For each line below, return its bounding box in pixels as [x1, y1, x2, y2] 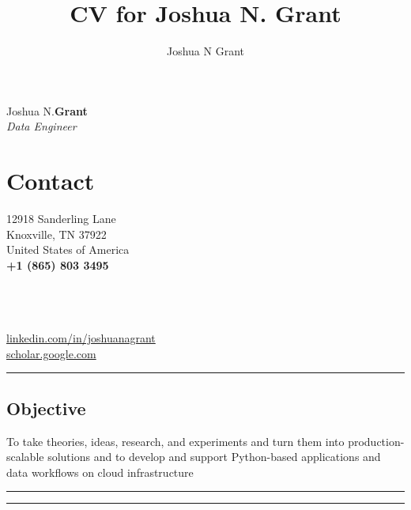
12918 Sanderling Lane [6, 210, 116, 227]
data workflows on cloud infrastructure [6, 463, 194, 480]
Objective [6, 395, 86, 420]
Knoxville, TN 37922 [6, 225, 107, 242]
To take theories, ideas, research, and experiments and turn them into [6, 433, 345, 449]
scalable [6, 448, 44, 465]
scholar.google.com [6, 345, 96, 361]
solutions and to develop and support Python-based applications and [47, 448, 381, 465]
